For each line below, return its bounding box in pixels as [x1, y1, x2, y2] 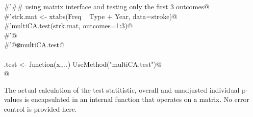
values [4, 94, 23, 104]
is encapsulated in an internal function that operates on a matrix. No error [24, 94, 249, 104]
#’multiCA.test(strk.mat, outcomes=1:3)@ [4, 20, 133, 31]
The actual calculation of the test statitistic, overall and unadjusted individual [4, 84, 240, 95]
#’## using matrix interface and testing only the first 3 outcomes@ [4, 1, 209, 11]
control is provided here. [4, 104, 77, 114]
